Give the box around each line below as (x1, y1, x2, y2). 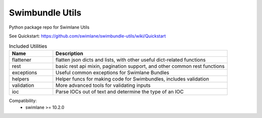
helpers (12, 75, 29, 82)
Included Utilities (9, 43, 48, 50)
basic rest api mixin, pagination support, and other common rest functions (55, 63, 225, 69)
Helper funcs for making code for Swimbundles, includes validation (55, 75, 210, 82)
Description (55, 50, 83, 57)
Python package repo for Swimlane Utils (9, 24, 90, 30)
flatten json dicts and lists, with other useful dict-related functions (55, 56, 206, 63)
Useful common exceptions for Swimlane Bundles (55, 69, 169, 76)
